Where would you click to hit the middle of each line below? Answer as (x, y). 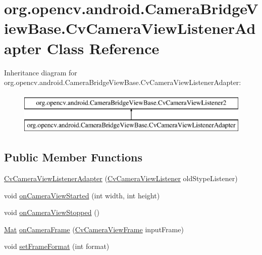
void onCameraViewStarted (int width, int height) (82, 195)
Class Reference (103, 48)
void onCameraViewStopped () (52, 212)
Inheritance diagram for (41, 72)
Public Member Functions (73, 157)
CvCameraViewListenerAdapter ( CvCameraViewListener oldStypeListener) (121, 178)
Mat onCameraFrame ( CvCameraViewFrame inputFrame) (94, 229)
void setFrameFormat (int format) (57, 246)
